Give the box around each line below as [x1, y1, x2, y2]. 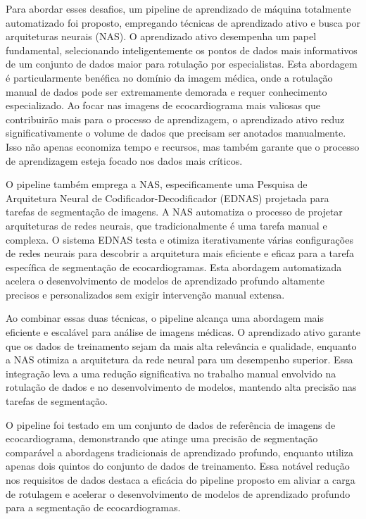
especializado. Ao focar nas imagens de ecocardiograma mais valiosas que [6, 98, 320, 113]
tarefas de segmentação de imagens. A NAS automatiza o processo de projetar [6, 204, 343, 219]
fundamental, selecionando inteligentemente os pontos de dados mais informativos [6, 42, 358, 57]
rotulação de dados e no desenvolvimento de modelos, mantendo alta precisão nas [6, 380, 357, 394]
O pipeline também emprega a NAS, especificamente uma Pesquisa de [6, 177, 308, 192]
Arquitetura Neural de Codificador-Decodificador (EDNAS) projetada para [6, 190, 329, 205]
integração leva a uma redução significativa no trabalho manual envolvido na [6, 365, 336, 380]
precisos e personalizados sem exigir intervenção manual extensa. [6, 287, 285, 301]
